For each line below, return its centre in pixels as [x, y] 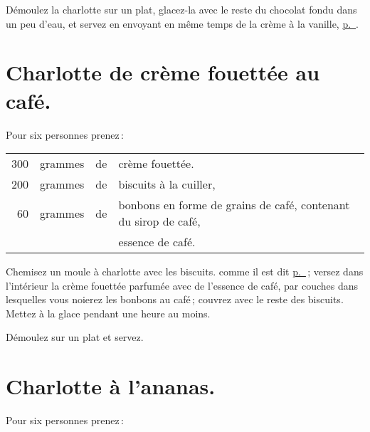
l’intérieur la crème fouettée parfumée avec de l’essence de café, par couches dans [182, 285]
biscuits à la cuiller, [167, 184]
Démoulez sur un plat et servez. [75, 337]
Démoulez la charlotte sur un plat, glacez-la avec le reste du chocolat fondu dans [181, 9]
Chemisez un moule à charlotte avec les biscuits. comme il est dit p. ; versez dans [185, 272]
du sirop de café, [159, 221]
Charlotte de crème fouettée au [163, 72]
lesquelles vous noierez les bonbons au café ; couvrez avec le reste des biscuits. [175, 299]
